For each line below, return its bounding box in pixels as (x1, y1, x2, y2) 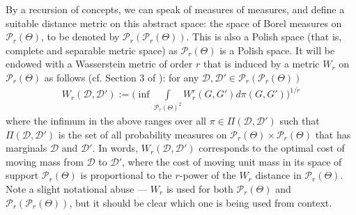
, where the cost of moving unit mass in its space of (122, 154, 342, 168)
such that (279, 113, 320, 127)
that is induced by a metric (203, 56, 320, 71)
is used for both (166, 181, 233, 196)
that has (315, 127, 351, 141)
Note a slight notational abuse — (6, 181, 148, 196)
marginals (6, 141, 47, 155)
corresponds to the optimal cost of (199, 141, 345, 155)
